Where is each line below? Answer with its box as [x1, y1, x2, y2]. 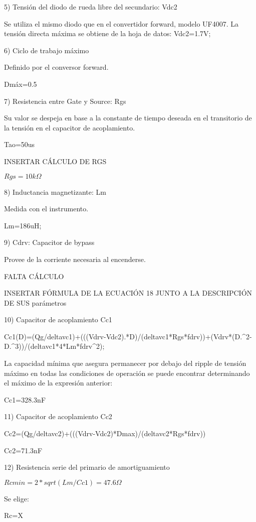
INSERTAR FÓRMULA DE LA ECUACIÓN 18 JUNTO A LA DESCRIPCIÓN [4, 288, 252, 298]
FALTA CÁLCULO [4, 271, 64, 281]
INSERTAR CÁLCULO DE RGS [4, 156, 107, 166]
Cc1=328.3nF [4, 394, 46, 405]
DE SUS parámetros [4, 297, 67, 308]
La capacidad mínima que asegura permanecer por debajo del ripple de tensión [4, 358, 246, 368]
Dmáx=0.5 [4, 78, 37, 89]
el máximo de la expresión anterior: [4, 377, 113, 388]
